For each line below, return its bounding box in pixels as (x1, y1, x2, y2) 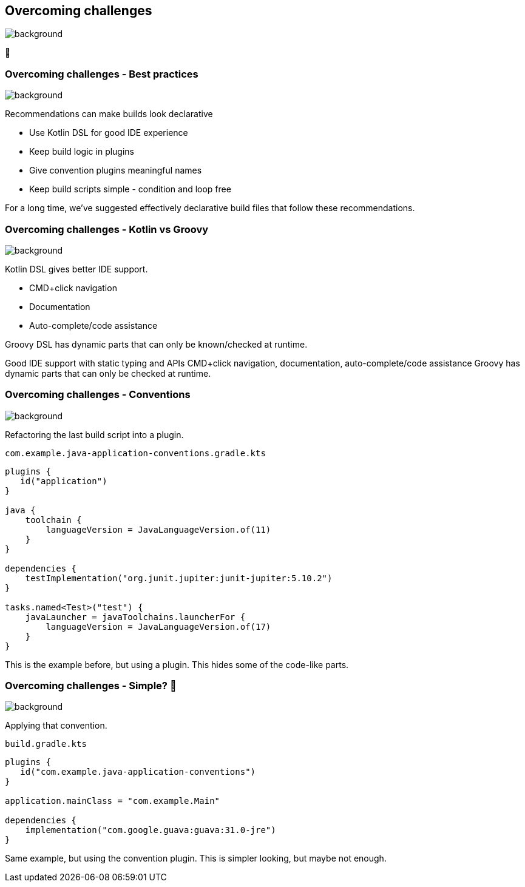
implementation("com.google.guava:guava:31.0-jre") (25, 825, 276, 835)
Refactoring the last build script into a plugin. (5, 429, 184, 440)
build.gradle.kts (5, 739, 87, 749)
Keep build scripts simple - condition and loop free (29, 184, 231, 195)
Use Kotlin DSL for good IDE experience (29, 127, 188, 138)
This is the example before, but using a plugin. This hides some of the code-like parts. (5, 659, 349, 670)
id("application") (20, 476, 107, 486)
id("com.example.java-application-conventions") (20, 767, 256, 777)
